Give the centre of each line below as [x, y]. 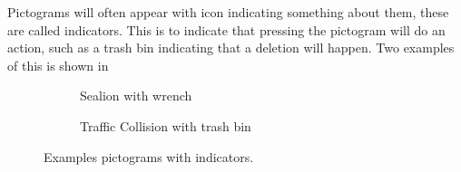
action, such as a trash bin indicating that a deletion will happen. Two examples [231, 48]
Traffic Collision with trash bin [166, 125]
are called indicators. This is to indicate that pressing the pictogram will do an [226, 29]
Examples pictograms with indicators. [149, 156]
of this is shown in [58, 65]
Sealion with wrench [136, 96]
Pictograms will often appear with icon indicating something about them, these [228, 12]
